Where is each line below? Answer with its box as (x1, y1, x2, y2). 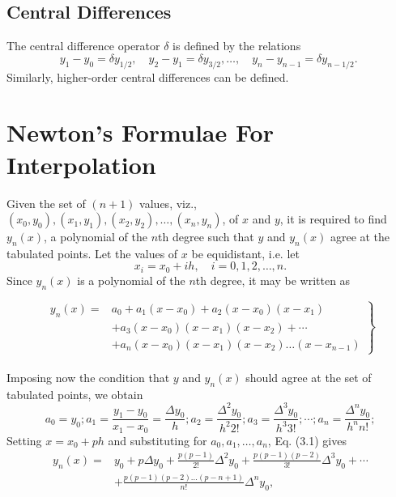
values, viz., (139, 194, 197, 211)
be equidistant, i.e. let (191, 244, 300, 261)
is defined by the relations (172, 37, 301, 54)
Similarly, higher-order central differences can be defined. (6, 68, 289, 85)
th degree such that (158, 228, 254, 245)
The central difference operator (6, 37, 160, 54)
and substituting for (108, 431, 207, 448)
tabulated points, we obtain (6, 385, 143, 402)
